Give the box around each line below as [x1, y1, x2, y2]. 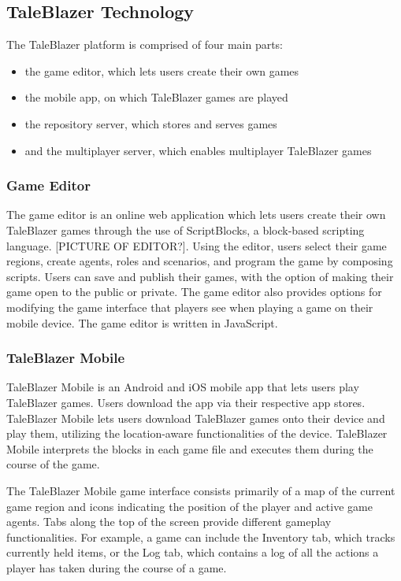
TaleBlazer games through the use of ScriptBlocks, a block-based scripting [6, 221, 365, 238]
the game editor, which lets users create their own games [24, 62, 299, 79]
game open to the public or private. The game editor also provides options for [6, 283, 382, 300]
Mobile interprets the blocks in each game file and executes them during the [6, 440, 373, 457]
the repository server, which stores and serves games [24, 115, 277, 131]
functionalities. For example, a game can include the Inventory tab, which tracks [6, 528, 395, 545]
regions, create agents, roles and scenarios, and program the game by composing [6, 253, 393, 269]
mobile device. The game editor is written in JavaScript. [6, 314, 278, 331]
